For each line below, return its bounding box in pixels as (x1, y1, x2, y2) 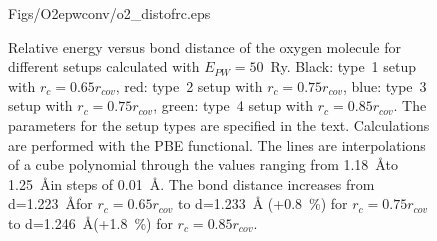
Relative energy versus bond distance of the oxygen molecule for (8, 36, 401, 57)
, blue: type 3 (342, 75, 427, 96)
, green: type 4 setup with (153, 95, 314, 116)
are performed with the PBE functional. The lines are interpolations (8, 134, 426, 155)
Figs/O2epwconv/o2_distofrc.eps (8, 3, 211, 23)
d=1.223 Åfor (8, 193, 93, 214)
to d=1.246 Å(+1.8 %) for (8, 212, 173, 233)
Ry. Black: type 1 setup (270, 56, 417, 77)
